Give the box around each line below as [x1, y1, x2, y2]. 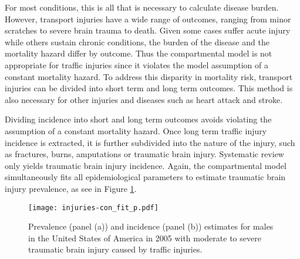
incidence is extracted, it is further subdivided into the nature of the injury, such [5, 136, 295, 148]
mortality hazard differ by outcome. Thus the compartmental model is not [5, 47, 272, 59]
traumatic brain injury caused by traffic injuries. [28, 243, 203, 255]
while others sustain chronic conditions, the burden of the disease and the [5, 35, 269, 48]
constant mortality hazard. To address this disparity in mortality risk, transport [5, 70, 293, 82]
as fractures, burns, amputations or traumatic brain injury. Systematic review [5, 148, 284, 160]
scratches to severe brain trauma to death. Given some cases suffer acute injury [5, 24, 291, 36]
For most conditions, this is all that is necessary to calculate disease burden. [5, 1, 279, 13]
